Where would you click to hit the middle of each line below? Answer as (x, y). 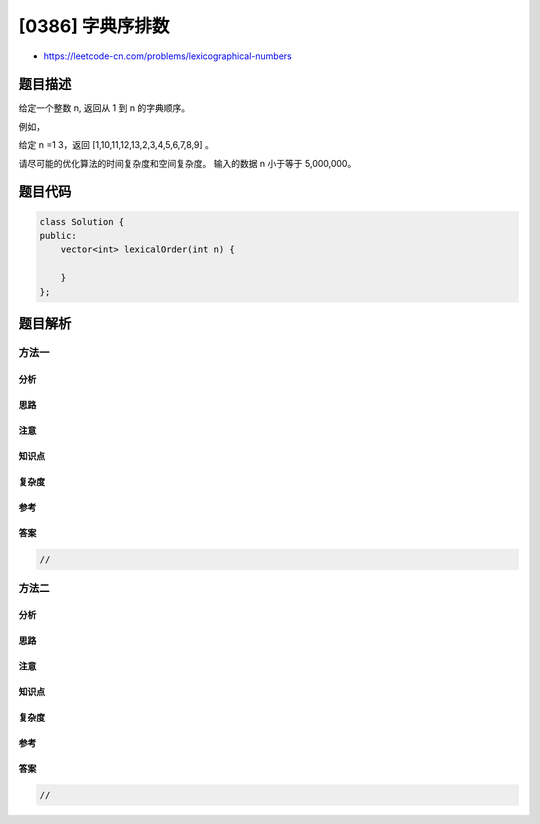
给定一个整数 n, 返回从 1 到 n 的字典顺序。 (104, 108)
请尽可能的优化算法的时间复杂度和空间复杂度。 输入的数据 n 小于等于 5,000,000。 (187, 163)
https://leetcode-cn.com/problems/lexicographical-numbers (167, 56)
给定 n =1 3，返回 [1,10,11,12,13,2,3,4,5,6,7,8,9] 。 (116, 145)
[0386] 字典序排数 (94, 26)
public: (58, 236)
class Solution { (82, 221)
